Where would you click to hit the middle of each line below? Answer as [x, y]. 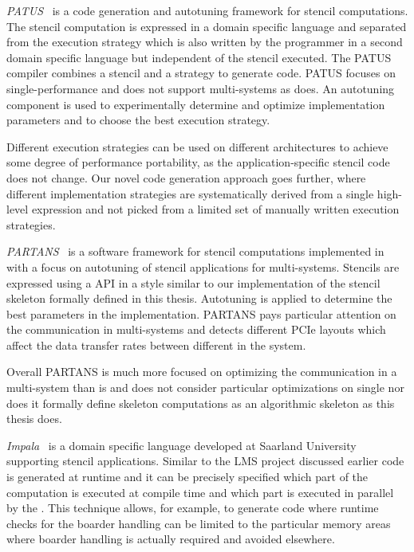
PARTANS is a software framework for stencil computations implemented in [195, 251]
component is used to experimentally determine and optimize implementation [196, 104]
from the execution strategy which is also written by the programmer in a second [205, 42]
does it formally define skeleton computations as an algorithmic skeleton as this [201, 403]
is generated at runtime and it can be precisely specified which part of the [187, 477]
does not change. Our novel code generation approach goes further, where [186, 177]
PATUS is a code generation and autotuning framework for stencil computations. [207, 10]
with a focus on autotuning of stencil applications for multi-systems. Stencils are [203, 266]
